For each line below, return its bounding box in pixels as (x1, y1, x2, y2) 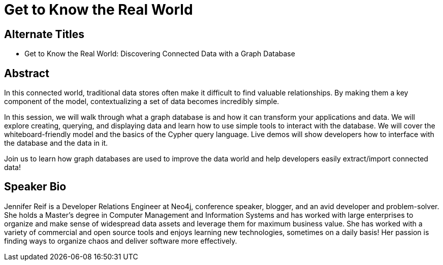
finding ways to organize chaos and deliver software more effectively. (4, 236, 237, 245)
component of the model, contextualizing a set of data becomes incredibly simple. (4, 97, 279, 106)
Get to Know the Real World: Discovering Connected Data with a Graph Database (24, 49, 295, 58)
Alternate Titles (4, 27, 85, 41)
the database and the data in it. (4, 139, 108, 148)
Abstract (4, 67, 49, 80)
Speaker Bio (4, 180, 67, 193)
